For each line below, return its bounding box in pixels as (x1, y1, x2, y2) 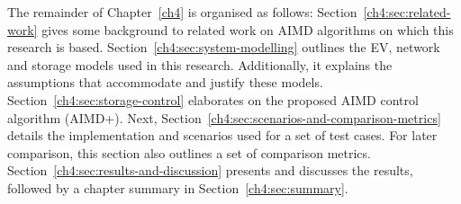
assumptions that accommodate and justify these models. (7, 73, 323, 92)
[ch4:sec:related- (363, 3, 451, 21)
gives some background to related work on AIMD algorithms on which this (41, 20, 454, 39)
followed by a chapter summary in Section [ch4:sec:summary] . (7, 178, 348, 197)
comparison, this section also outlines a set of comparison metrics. (7, 143, 371, 162)
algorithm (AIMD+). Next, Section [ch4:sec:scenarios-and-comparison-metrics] (7, 108, 441, 127)
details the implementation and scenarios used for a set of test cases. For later (7, 126, 438, 145)
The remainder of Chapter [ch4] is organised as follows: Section (7, 3, 357, 21)
